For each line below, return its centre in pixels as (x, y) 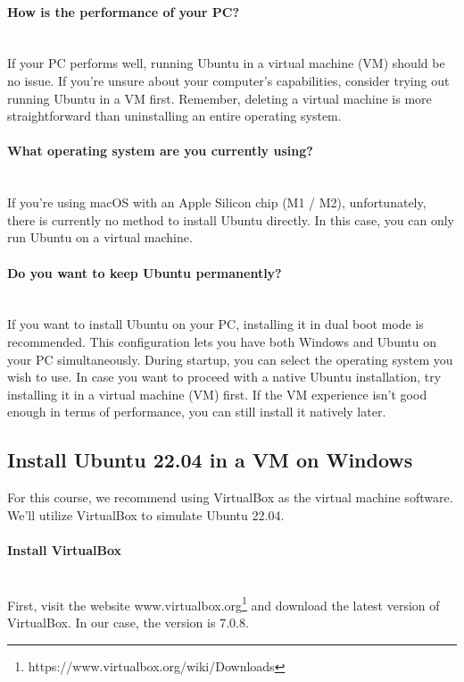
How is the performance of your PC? (124, 11)
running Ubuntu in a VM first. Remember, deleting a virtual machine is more (220, 98)
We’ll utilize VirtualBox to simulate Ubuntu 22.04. (146, 514)
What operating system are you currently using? (160, 151)
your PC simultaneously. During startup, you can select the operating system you (230, 359)
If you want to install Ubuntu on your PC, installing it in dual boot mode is (215, 324)
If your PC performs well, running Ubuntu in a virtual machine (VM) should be (226, 63)
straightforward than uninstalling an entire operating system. (174, 116)
